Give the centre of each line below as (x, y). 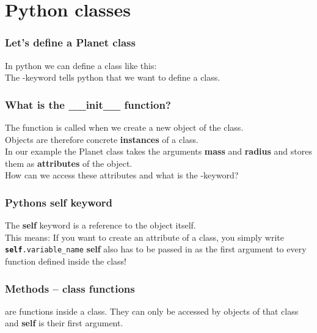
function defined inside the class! (66, 261)
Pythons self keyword (59, 202)
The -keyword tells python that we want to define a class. (113, 77)
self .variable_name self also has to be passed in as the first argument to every (156, 249)
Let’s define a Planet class (70, 42)
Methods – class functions (70, 288)
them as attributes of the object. (69, 163)
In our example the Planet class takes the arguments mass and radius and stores (158, 151)
